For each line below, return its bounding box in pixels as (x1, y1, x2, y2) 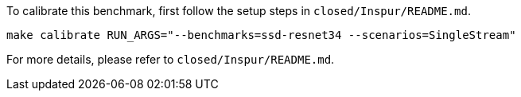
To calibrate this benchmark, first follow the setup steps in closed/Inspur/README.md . (6, 4, 471, 17)
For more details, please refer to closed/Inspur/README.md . (6, 52, 335, 66)
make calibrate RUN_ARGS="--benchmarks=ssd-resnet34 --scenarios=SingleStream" (6, 29, 516, 41)
